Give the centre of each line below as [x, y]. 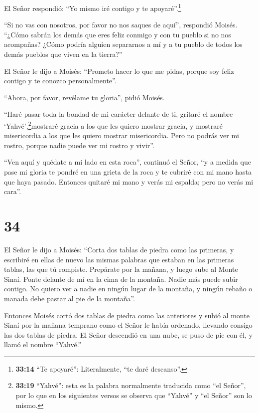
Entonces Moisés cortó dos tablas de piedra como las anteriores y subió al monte [127, 315]
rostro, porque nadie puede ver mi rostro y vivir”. [79, 145]
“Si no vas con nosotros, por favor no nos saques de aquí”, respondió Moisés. [121, 25]
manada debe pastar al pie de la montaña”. [70, 298]
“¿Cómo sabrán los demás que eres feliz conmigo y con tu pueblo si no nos [118, 34]
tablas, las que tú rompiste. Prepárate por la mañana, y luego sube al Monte [121, 269]
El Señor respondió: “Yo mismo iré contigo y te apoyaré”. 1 [93, 7]
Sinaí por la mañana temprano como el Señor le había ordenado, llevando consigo [128, 325]
